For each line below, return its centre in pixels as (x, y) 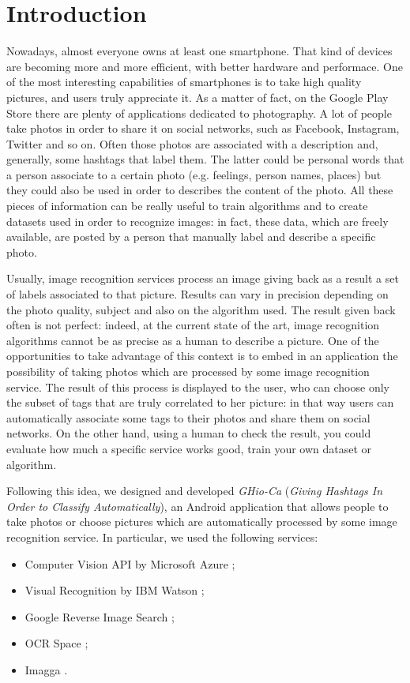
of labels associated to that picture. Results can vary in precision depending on (197, 294)
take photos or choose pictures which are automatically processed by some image (202, 522)
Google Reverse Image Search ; (100, 616)
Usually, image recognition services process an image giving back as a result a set (203, 278)
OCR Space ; (56, 643)
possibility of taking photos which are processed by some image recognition (188, 371)
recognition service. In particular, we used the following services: (162, 537)
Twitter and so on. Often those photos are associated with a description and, (192, 143)
